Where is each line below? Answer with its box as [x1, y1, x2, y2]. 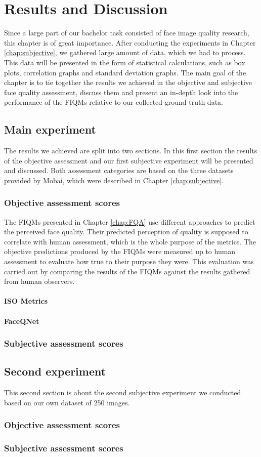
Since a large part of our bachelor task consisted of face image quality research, [4, 27, 249, 38]
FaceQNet [4, 315, 39, 326]
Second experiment [4, 363, 106, 379]
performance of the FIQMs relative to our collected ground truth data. [4, 97, 223, 107]
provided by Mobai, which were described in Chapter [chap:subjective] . [4, 175, 224, 185]
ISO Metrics [4, 296, 48, 306]
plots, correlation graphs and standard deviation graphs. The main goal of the [4, 67, 246, 77]
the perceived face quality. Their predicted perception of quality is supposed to [4, 226, 248, 237]
